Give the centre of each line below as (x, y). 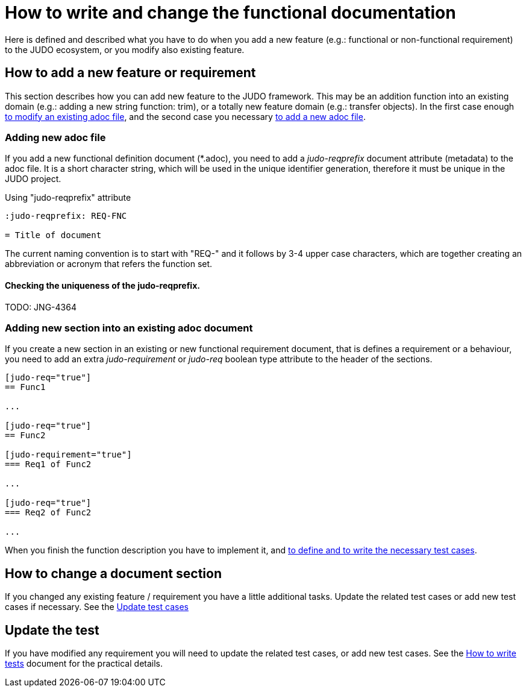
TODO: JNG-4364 (41, 307)
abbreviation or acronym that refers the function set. (109, 264)
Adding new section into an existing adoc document (129, 328)
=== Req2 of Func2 (48, 513)
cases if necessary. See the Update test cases (97, 607)
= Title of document (53, 235)
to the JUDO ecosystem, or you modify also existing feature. (125, 49)
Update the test (52, 630)
